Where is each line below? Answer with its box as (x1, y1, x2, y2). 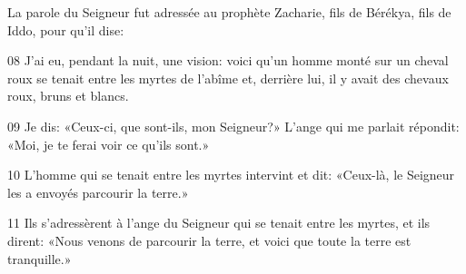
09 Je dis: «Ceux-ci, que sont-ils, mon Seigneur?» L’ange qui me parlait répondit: (7, 116, 460, 135)
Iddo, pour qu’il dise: (7, 20, 124, 39)
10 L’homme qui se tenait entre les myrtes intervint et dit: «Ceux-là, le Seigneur (7, 165, 455, 184)
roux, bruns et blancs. (7, 86, 129, 105)
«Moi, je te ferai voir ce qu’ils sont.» (7, 134, 210, 153)
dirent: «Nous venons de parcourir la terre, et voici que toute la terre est (7, 230, 411, 250)
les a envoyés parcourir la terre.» (7, 182, 189, 201)
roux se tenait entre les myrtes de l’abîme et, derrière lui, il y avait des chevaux (7, 68, 449, 87)
